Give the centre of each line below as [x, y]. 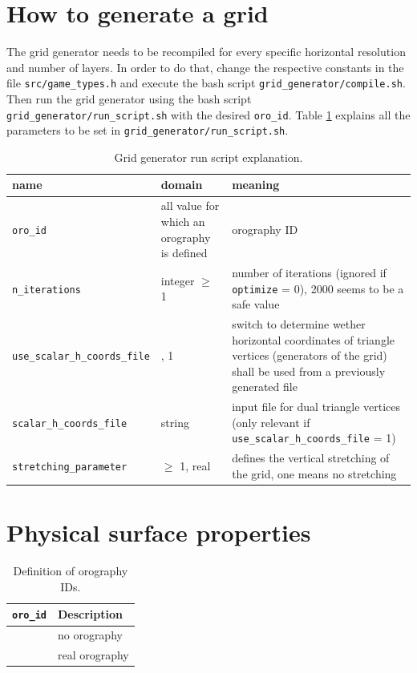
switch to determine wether [299, 324]
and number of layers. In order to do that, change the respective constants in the [205, 67]
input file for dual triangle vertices [316, 407]
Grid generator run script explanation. [208, 157]
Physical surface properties [159, 532]
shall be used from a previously [309, 371]
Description [90, 614]
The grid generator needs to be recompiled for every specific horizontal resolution [206, 52]
